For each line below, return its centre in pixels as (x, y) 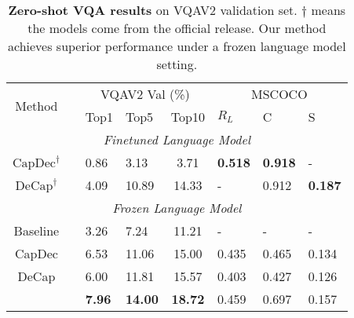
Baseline (36, 230)
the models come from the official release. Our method (177, 28)
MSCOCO (279, 94)
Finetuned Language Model (177, 139)
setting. (177, 64)
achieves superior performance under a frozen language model (177, 46)
